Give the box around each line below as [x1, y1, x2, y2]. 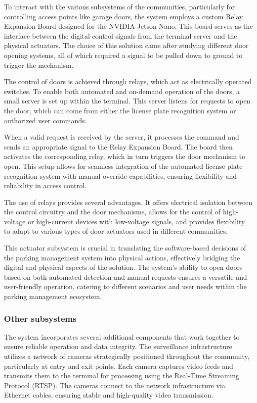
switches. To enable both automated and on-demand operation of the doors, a [4, 86, 240, 96]
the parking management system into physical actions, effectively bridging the [4, 252, 240, 262]
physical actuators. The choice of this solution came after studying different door [4, 40, 249, 50]
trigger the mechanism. [4, 59, 74, 70]
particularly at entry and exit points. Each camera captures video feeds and [4, 360, 233, 371]
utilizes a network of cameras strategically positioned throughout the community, [4, 351, 250, 361]
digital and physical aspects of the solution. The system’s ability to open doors [4, 262, 243, 272]
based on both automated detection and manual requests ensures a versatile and [4, 271, 247, 282]
